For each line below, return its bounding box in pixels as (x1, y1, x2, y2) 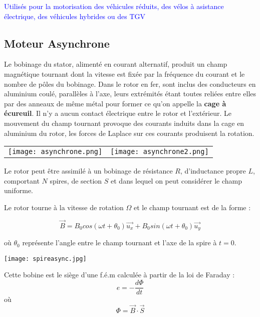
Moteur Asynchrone (4, 35, 110, 51)
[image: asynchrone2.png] (110, 147, 209, 156)
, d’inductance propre (180, 166, 246, 176)
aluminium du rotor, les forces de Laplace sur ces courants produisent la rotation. (4, 127, 254, 138)
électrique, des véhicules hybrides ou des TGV (4, 11, 146, 21)
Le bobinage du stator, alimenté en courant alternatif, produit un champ (4, 59, 227, 69)
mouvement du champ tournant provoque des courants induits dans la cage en (4, 117, 244, 128)
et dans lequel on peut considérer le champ (111, 175, 242, 186)
